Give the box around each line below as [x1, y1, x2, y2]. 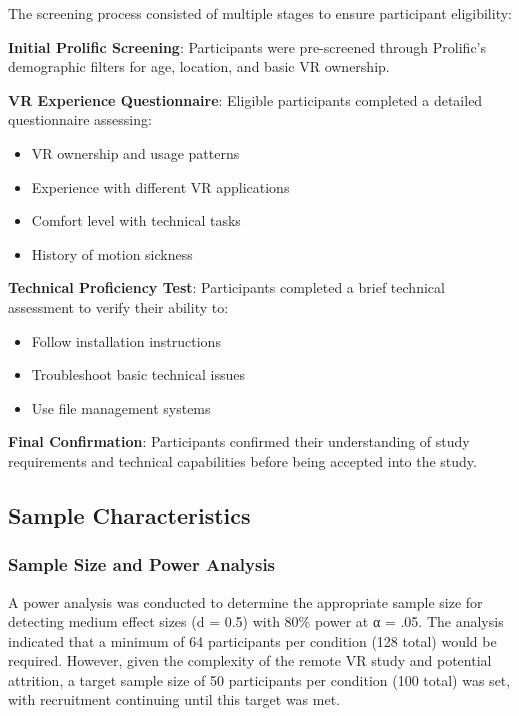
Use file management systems [31, 397, 211, 418]
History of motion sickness [31, 243, 193, 264]
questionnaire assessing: [8, 109, 152, 130]
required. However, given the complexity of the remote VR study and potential [8, 650, 492, 671]
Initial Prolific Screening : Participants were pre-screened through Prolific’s [8, 36, 487, 57]
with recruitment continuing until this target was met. [8, 689, 340, 710]
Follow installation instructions [31, 330, 221, 351]
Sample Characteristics [8, 499, 251, 530]
